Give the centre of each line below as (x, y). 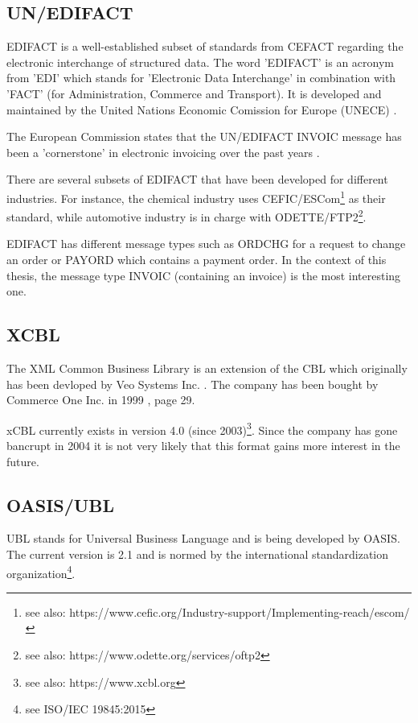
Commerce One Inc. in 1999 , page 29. (101, 400)
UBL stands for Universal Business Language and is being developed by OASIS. (203, 538)
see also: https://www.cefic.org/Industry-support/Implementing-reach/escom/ (217, 611)
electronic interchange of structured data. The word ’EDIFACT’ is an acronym (201, 62)
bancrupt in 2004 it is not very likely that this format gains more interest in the (203, 446)
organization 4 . (41, 572)
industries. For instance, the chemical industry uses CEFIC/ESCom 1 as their (196, 196)
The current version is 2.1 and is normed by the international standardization (198, 554)
